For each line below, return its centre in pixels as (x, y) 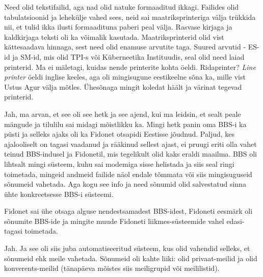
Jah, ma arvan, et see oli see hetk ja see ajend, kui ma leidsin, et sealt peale (123, 114)
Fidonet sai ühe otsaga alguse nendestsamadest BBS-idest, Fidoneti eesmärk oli (128, 211)
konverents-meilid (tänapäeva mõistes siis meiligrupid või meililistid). (112, 268)
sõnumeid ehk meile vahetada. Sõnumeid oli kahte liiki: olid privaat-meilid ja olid (131, 258)
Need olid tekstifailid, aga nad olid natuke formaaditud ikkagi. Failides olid (122, 7)
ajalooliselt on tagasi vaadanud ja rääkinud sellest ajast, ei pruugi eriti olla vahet (130, 144)
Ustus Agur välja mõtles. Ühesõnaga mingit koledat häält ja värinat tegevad (123, 86)
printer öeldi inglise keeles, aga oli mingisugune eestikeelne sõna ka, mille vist (125, 77)
